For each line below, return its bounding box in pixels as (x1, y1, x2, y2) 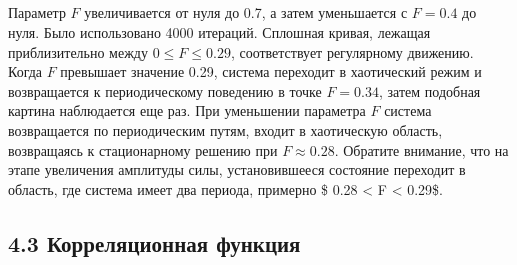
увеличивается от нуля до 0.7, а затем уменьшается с (84, 2, 408, 23)
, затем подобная (379, 80, 481, 101)
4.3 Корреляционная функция (8, 227, 301, 258)
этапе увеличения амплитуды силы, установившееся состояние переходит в (8, 159, 466, 180)
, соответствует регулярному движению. (230, 41, 474, 62)
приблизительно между (8, 41, 148, 62)
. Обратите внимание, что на (334, 139, 509, 160)
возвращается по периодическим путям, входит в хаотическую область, (8, 119, 443, 140)
